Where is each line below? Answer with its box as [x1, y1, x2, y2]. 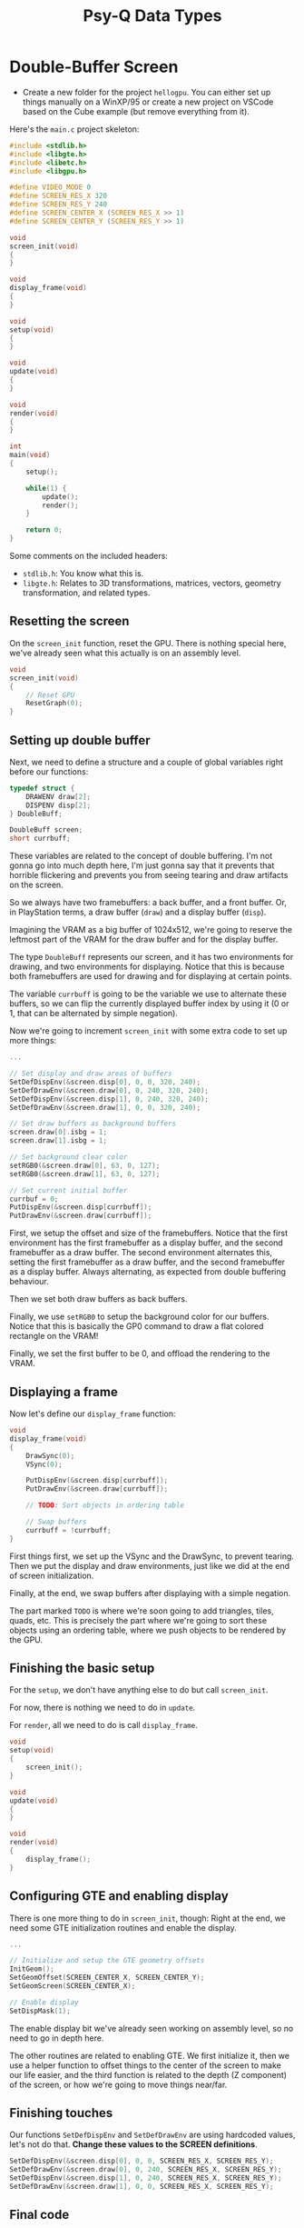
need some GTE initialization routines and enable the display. [9, 1922, 238, 1933]
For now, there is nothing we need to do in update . [9, 1702, 196, 1713]
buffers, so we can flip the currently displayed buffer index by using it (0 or [9, 998, 289, 1009]
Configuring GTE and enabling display [9, 1888, 229, 1904]
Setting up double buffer [9, 733, 152, 748]
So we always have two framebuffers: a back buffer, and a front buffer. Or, [9, 897, 288, 908]
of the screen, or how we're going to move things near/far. [9, 2079, 228, 2090]
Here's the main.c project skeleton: [9, 124, 140, 135]
